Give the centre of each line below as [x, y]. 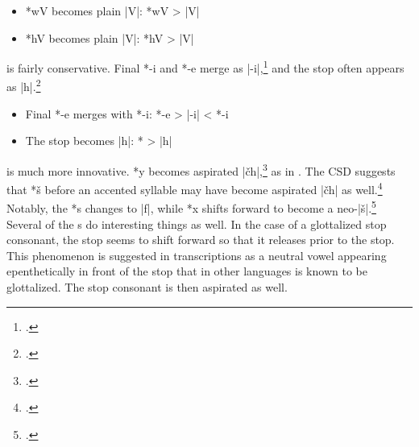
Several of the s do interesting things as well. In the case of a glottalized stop [197, 223]
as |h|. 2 [24, 85]
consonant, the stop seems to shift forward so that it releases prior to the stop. [201, 240]
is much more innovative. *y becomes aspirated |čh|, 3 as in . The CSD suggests [201, 169]
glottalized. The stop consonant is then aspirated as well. [147, 287]
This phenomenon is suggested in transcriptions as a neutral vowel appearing [197, 255]
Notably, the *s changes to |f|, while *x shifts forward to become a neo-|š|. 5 [191, 207]
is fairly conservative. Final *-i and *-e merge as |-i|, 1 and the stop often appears [205, 66]
